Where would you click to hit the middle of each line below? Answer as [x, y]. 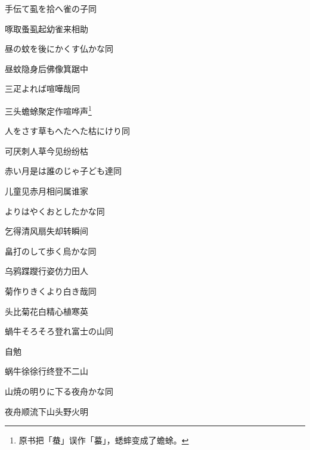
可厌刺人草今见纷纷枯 [46, 150]
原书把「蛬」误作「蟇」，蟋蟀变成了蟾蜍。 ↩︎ [104, 440]
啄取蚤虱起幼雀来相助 [46, 28]
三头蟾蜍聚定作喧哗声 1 [48, 110]
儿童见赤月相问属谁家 [46, 191]
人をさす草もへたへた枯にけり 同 [67, 131]
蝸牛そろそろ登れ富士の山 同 [59, 331]
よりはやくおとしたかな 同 [55, 211]
